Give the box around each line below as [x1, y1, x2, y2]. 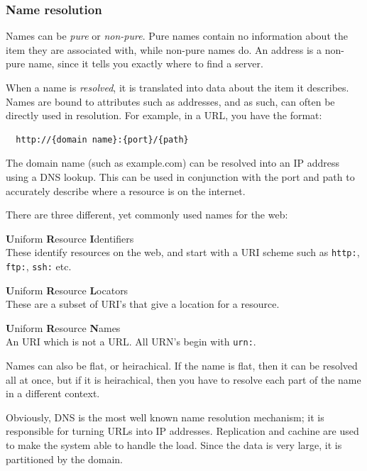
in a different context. [6, 386, 100, 401]
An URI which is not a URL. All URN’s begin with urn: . [6, 334, 256, 349]
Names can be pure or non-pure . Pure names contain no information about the [6, 28, 348, 43]
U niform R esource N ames [6, 320, 121, 335]
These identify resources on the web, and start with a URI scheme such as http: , [6, 245, 360, 260]
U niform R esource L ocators [6, 282, 128, 297]
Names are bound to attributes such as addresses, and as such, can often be [6, 94, 335, 109]
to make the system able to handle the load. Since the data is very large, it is [6, 438, 342, 453]
